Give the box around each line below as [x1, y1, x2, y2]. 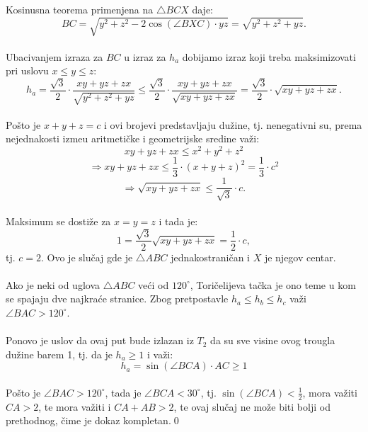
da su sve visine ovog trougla [210, 333, 335, 348]
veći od [138, 277, 169, 292]
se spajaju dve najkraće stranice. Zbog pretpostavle [6, 291, 229, 306]
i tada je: [159, 214, 198, 229]
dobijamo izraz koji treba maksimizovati [182, 49, 356, 64]
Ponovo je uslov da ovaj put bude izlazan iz [6, 333, 194, 348]
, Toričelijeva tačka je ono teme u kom [190, 277, 356, 292]
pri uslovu [6, 63, 49, 78]
